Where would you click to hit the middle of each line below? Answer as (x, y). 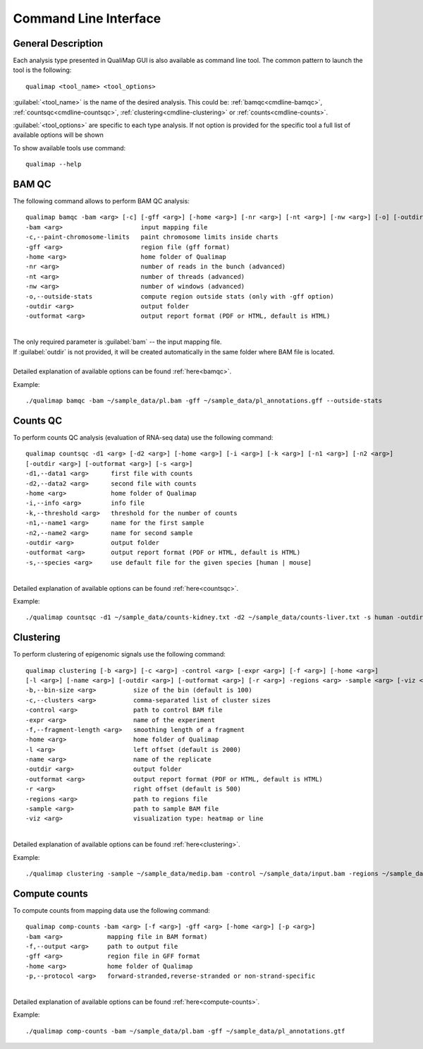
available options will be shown (58, 135)
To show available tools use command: (69, 148)
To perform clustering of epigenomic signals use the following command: (119, 654)
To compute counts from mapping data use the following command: (112, 910)
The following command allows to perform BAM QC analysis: (101, 201)
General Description (58, 43)
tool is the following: (42, 70)
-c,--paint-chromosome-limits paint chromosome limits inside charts (152, 237)
